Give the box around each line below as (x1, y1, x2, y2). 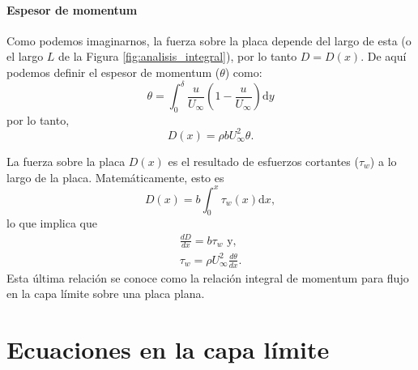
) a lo (369, 152, 397, 169)
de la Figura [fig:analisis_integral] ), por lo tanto (58, 48, 297, 65)
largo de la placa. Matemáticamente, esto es (6, 168, 224, 185)
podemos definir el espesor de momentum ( (6, 63, 220, 80)
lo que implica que (6, 215, 97, 232)
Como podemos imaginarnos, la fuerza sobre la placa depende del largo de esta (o (6, 32, 412, 49)
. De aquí (360, 48, 407, 65)
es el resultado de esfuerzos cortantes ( (168, 152, 359, 169)
